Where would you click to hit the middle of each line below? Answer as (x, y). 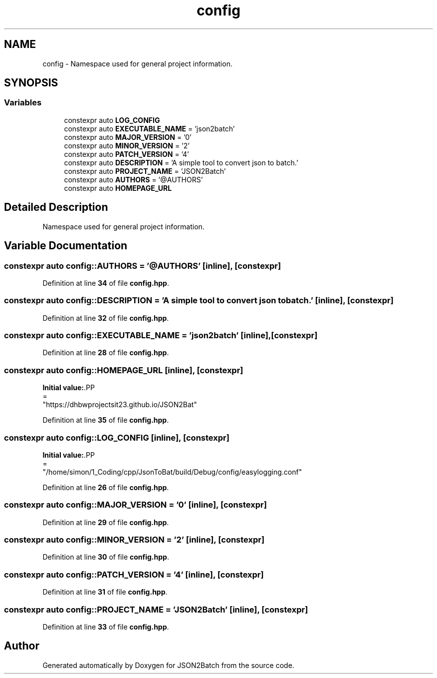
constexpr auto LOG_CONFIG (112, 120)
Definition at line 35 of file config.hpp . (106, 420)
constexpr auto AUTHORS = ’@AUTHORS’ (133, 179)
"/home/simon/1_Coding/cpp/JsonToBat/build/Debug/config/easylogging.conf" (172, 472)
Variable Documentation (66, 246)
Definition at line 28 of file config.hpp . (106, 353)
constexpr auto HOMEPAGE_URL (118, 188)
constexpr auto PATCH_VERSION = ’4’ (126, 154)
